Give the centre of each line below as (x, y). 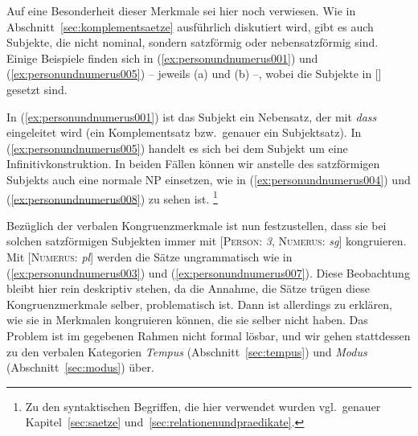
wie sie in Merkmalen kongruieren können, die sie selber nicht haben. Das (187, 320)
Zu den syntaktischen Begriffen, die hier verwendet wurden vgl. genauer (203, 406)
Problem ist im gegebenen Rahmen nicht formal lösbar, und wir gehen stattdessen (209, 335)
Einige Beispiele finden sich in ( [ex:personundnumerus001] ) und (162, 58)
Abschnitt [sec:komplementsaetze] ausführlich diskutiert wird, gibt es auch (190, 26)
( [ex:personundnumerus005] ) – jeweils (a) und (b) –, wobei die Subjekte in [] (194, 74)
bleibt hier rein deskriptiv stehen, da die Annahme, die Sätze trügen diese (188, 288)
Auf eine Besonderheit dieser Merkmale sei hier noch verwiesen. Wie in (181, 10)
